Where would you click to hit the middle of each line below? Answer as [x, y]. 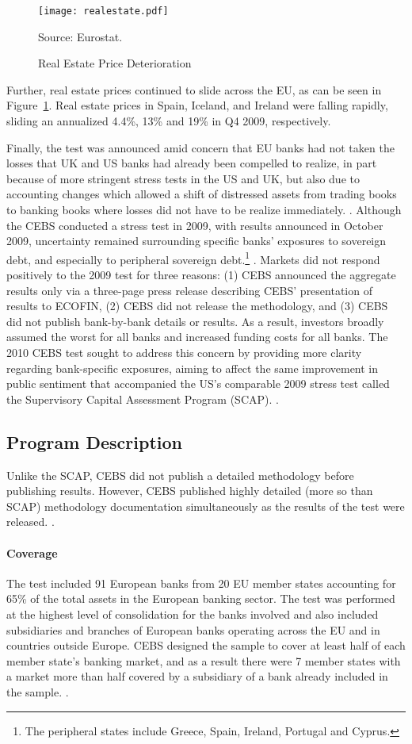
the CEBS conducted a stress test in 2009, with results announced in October [195, 225]
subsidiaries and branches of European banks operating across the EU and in [193, 629]
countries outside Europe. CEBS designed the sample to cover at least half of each [206, 645]
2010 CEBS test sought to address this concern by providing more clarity [184, 352]
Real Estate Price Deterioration [115, 63]
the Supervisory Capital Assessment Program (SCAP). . [143, 399]
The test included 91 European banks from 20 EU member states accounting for [201, 583]
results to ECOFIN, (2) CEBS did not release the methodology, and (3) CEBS [197, 306]
